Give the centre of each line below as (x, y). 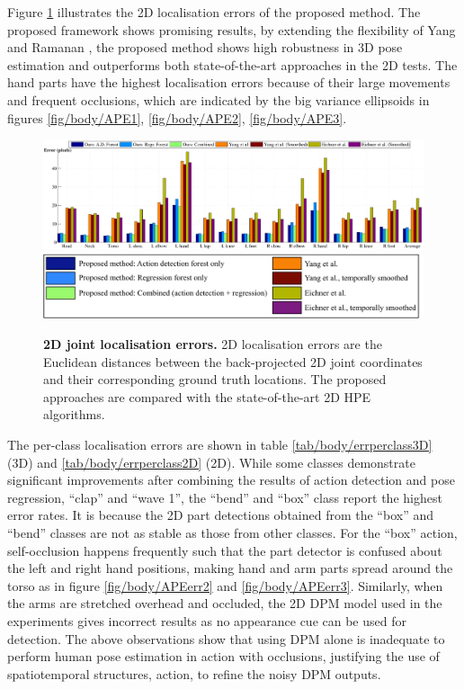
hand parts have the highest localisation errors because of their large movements (229, 82)
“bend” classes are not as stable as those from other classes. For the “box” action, (232, 532)
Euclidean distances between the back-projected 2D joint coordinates (233, 361)
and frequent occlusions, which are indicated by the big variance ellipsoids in (219, 99)
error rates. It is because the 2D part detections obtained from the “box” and (220, 515)
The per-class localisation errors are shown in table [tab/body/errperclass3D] (220, 445)
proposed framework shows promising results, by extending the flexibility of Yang (232, 29)
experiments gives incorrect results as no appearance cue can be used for (207, 620)
